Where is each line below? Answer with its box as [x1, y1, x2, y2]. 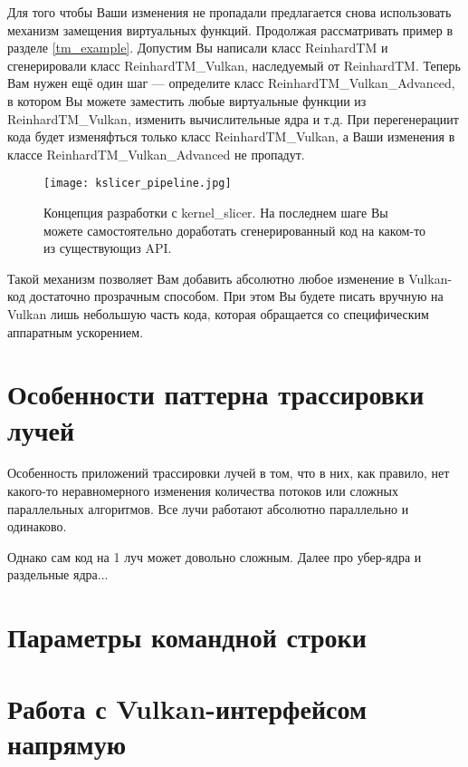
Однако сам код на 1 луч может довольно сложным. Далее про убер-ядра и [7, 547, 422, 566]
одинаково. [7, 517, 67, 536]
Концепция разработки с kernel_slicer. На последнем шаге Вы [43, 203, 388, 221]
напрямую [7, 724, 127, 762]
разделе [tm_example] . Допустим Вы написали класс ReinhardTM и [7, 38, 388, 57]
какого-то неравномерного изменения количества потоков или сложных [7, 481, 398, 500]
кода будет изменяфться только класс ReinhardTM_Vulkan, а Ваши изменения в [7, 127, 455, 146]
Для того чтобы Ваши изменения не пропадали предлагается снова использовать [7, 3, 452, 21]
